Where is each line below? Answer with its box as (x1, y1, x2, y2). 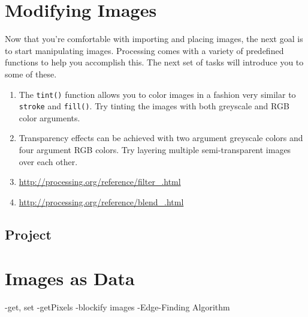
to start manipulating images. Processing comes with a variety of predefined (5, 44, 284, 56)
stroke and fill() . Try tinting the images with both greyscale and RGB (19, 100, 289, 112)
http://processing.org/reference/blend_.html (19, 195, 184, 208)
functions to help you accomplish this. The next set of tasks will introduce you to (5, 56, 304, 68)
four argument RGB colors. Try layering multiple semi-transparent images (19, 143, 291, 155)
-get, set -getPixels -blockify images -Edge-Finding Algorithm (5, 301, 230, 313)
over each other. (19, 155, 78, 168)
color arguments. (19, 111, 80, 124)
